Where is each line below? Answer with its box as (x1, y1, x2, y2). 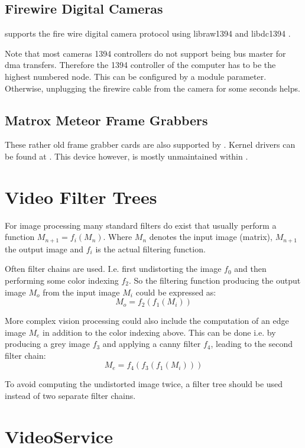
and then (234, 262, 267, 275)
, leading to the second (210, 337, 293, 350)
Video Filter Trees (5, 184, 157, 209)
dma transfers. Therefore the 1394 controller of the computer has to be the (5, 59, 276, 71)
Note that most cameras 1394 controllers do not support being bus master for (5, 47, 286, 59)
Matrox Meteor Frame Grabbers (5, 111, 208, 129)
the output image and (5, 242, 84, 255)
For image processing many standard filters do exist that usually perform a (5, 219, 277, 231)
